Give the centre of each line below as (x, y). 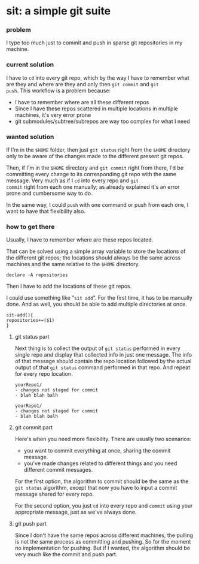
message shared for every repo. (54, 494)
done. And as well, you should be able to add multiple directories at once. (97, 304)
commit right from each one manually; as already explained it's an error (93, 187)
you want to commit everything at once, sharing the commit (97, 451)
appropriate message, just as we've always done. (76, 512)
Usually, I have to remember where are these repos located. (80, 240)
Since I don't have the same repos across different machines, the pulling (104, 535)
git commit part (33, 427)
